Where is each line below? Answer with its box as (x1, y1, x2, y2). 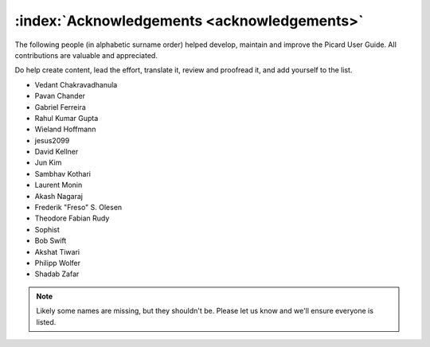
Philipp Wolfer (34, 258, 81, 267)
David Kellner (34, 147, 79, 157)
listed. (36, 317, 57, 326)
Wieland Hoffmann (34, 124, 96, 135)
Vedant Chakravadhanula (34, 80, 118, 89)
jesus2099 (34, 135, 70, 145)
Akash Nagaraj (34, 191, 84, 201)
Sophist (34, 224, 60, 234)
